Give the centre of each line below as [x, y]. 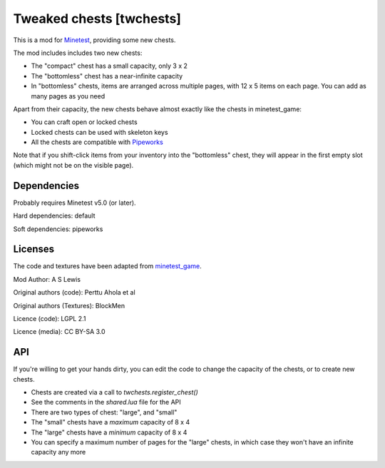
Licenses [34, 249]
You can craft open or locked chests [84, 122]
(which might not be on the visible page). [73, 165]
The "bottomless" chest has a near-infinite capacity [107, 76]
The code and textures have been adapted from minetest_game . [108, 266]
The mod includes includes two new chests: [78, 53]
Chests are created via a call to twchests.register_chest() [115, 392]
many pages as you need [68, 96]
